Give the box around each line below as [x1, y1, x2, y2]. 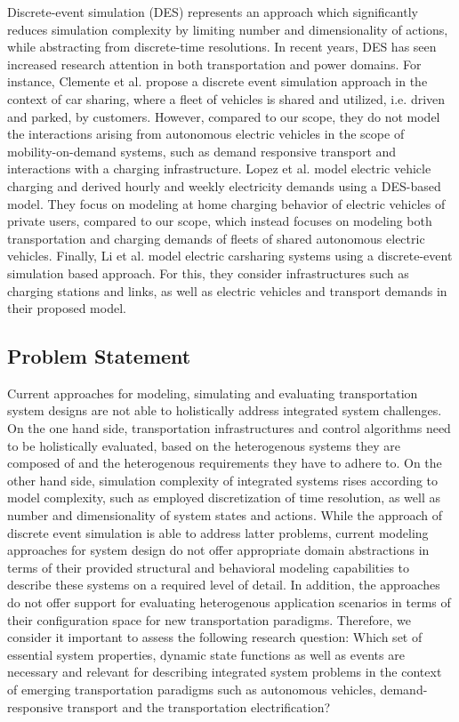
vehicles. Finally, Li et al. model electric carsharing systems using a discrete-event [7, 246, 453, 265]
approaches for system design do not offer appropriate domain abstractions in [7, 541, 430, 559]
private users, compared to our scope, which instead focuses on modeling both [7, 212, 432, 230]
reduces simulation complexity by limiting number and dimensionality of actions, [7, 20, 448, 38]
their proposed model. [7, 299, 126, 317]
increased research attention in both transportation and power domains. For [7, 54, 422, 73]
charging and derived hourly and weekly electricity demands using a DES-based [7, 176, 441, 195]
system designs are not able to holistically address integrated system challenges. [7, 401, 442, 420]
